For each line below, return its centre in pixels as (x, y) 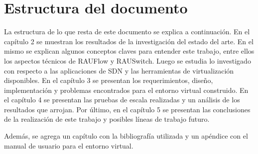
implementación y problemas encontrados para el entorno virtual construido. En (126, 90)
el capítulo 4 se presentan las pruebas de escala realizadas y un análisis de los (122, 100)
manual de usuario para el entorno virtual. (69, 145)
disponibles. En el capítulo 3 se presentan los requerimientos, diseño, (109, 80)
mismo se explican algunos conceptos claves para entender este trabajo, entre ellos (129, 51)
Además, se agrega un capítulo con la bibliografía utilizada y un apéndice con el (126, 136)
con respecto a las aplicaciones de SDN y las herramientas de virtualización (119, 70)
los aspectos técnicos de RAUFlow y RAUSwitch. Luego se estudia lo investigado (128, 60)
